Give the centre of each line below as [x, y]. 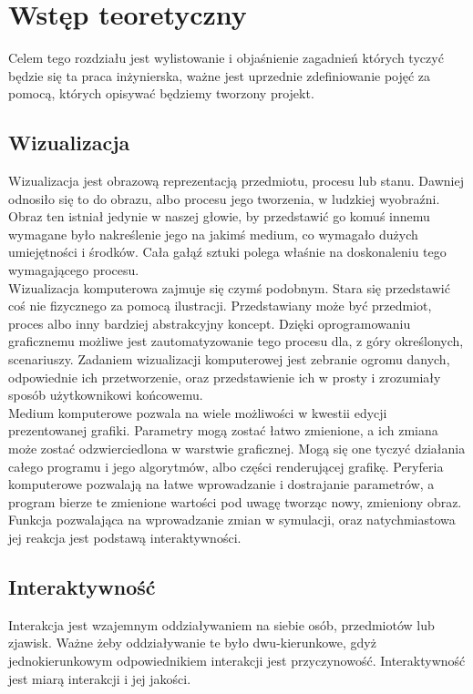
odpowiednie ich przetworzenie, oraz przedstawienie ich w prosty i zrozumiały [225, 377]
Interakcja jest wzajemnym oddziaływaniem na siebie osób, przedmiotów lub [221, 624]
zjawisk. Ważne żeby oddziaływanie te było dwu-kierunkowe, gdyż [192, 643]
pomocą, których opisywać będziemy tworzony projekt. [161, 93]
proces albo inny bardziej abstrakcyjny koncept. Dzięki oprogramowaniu [210, 323]
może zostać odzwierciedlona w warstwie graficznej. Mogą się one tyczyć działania [237, 449]
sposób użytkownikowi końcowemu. [106, 395]
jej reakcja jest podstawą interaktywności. [125, 537]
